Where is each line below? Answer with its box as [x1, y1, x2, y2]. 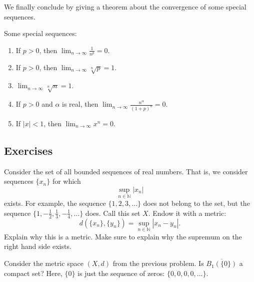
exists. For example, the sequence [4, 198, 106, 208]
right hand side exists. [4, 241, 71, 251]
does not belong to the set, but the [143, 198, 250, 208]
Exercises [4, 143, 53, 158]
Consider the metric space [4, 258, 83, 268]
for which [52, 176, 81, 186]
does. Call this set [85, 207, 140, 218]
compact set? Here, [4, 267, 62, 278]
